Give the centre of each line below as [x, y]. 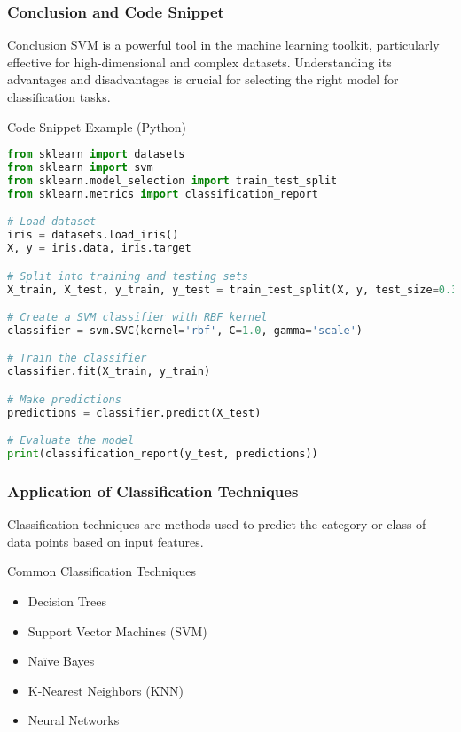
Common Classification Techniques [102, 571]
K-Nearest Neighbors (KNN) [106, 690]
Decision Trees [67, 601]
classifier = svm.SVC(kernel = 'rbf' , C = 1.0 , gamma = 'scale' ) [185, 330]
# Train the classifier [77, 358]
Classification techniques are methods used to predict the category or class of [217, 524]
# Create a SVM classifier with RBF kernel [137, 318]
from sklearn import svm [80, 168]
